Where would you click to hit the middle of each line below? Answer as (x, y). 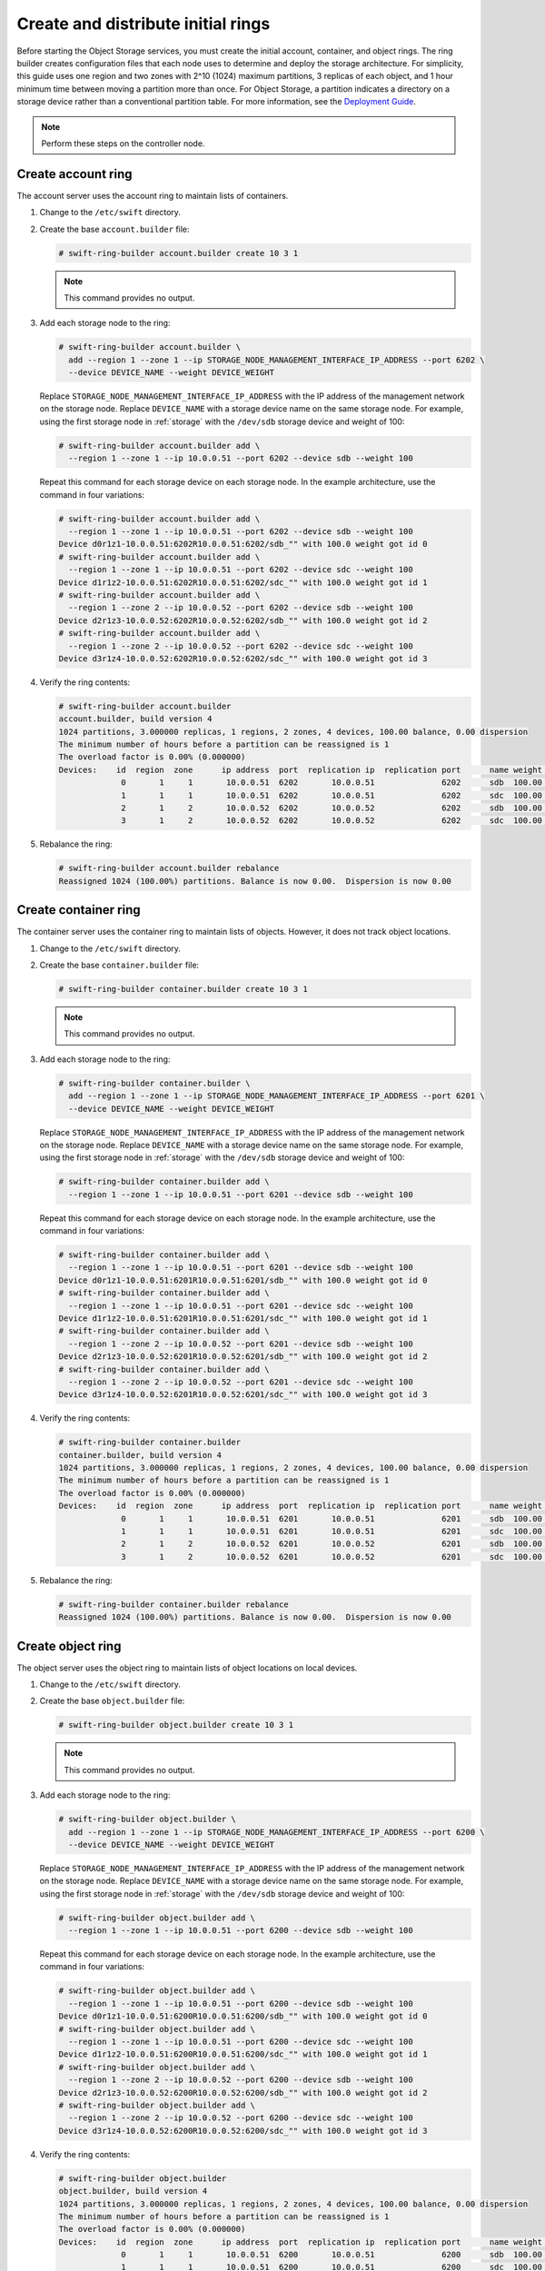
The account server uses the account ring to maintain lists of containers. (153, 195)
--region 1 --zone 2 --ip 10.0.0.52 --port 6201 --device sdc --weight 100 (241, 1382)
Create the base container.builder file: (119, 965)
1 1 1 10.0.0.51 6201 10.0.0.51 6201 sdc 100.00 (332, 1532)
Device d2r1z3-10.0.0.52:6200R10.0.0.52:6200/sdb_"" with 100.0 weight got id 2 (243, 2092)
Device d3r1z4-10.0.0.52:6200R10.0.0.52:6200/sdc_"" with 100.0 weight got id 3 (243, 2131)
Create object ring (69, 1646)
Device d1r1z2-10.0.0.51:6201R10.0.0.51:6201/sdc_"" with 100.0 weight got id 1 (243, 1318)
